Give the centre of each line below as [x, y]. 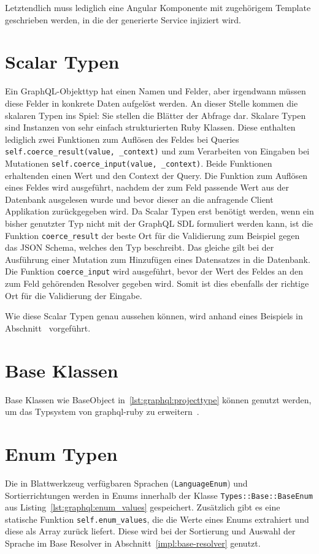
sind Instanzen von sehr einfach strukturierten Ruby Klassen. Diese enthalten [150, 127]
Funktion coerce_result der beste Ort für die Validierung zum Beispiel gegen [152, 235]
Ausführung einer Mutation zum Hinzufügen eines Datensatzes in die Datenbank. [158, 259]
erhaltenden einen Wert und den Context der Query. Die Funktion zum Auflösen [156, 175]
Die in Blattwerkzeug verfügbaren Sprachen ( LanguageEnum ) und [126, 483]
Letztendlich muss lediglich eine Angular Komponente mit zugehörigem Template [158, 7]
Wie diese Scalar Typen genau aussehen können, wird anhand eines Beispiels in [154, 316]
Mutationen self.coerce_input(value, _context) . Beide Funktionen [139, 163]
